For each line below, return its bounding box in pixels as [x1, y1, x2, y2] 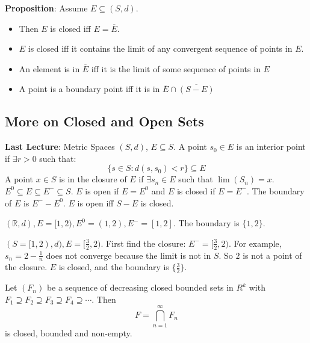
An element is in [19, 62, 80, 75]
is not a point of [243, 249, 302, 261]
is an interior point [236, 140, 306, 153]
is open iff [77, 196, 114, 209]
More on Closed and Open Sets [5, 112, 204, 131]
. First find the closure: [101, 236, 186, 249]
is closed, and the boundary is [58, 261, 169, 273]
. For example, [228, 236, 282, 249]
